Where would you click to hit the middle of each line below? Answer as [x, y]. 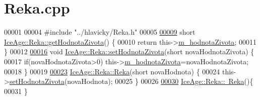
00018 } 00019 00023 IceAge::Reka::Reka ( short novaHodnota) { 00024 [112, 71]
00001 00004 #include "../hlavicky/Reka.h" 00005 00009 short [100, 32]
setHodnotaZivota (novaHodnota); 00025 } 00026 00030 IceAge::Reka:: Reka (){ [131, 81]
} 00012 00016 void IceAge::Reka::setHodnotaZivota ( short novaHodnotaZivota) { [129, 52]
